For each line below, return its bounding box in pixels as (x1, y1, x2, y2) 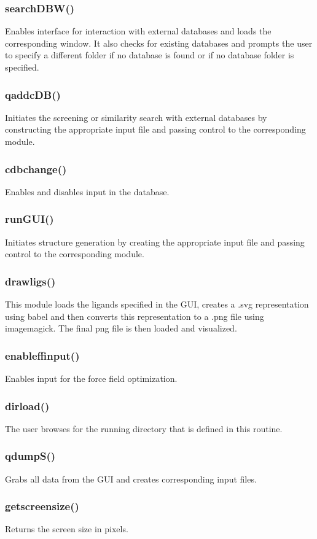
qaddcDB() (5, 87, 61, 102)
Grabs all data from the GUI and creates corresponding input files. (5, 472, 257, 485)
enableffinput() (5, 347, 80, 363)
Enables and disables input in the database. (5, 185, 170, 198)
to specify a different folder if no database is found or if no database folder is (5, 48, 294, 61)
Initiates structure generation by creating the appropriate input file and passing (5, 235, 305, 248)
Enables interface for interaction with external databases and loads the (5, 25, 272, 37)
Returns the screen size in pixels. (5, 522, 128, 535)
